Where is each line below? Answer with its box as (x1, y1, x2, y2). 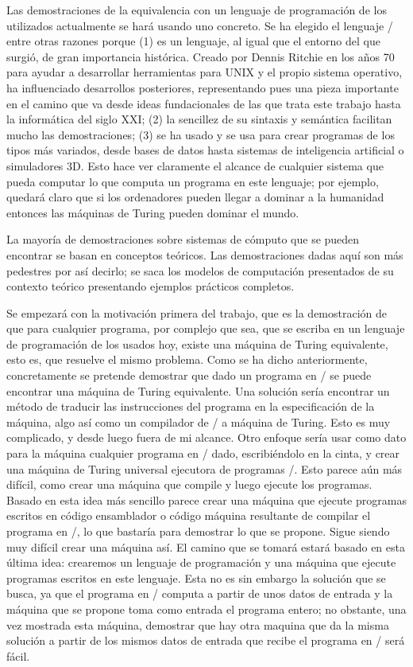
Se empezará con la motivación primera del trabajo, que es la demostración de (6, 304, 388, 321)
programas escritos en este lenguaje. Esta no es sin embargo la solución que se (6, 569, 386, 586)
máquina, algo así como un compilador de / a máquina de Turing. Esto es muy (6, 413, 391, 430)
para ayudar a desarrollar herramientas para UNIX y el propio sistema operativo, (6, 64, 403, 80)
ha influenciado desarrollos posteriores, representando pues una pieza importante (6, 79, 399, 96)
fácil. (6, 647, 30, 664)
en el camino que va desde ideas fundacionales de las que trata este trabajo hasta (6, 95, 401, 111)
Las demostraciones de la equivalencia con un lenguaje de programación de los (6, 2, 387, 18)
